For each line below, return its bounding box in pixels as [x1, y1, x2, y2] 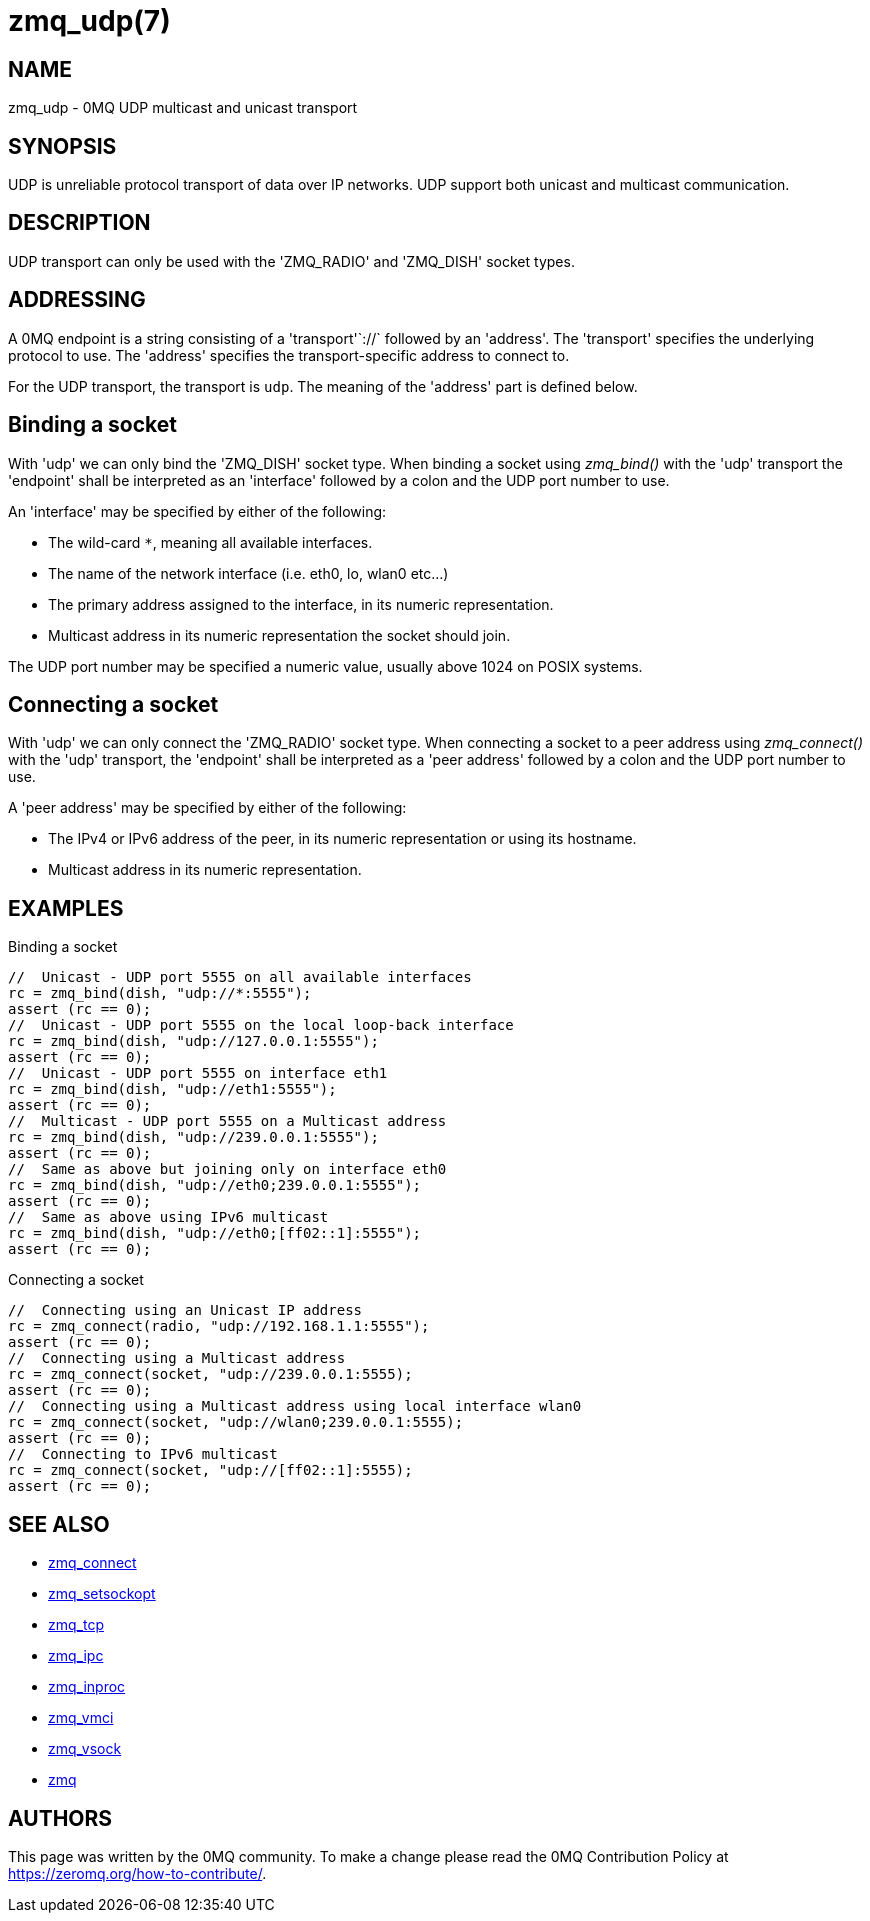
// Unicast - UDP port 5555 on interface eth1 [8, 1065, 388, 1082]
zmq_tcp [48, 1616, 104, 1634]
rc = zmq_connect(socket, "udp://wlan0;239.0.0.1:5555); [8, 1414, 464, 1431]
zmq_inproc [48, 1678, 126, 1696]
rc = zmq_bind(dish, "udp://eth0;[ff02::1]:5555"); [8, 1225, 422, 1242]
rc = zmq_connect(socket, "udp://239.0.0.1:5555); [8, 1366, 413, 1383]
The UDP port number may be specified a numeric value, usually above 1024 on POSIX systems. [8, 657, 643, 675]
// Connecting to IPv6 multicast [8, 1446, 278, 1463]
